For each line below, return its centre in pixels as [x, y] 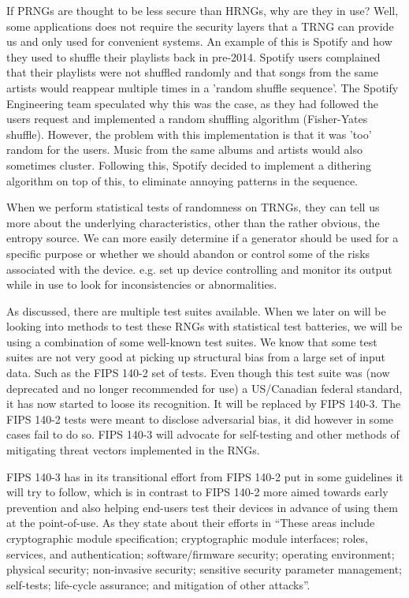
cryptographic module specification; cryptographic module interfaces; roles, [188, 538]
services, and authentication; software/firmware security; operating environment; [201, 553]
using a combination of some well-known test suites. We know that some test [192, 341]
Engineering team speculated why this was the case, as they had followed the [192, 103]
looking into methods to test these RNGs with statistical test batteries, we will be [204, 326]
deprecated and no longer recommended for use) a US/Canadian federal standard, [204, 388]
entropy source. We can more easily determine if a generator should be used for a [203, 238]
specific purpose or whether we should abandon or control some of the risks [188, 253]
